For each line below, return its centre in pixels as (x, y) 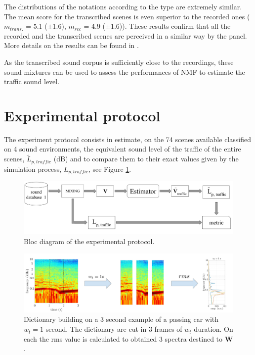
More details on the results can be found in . (71, 45)
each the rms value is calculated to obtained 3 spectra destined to (123, 338)
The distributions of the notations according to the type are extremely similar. (123, 6)
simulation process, (33, 169)
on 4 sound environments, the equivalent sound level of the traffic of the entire (123, 149)
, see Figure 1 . (110, 169)
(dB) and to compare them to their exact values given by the (146, 159)
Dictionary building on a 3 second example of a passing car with (121, 319)
